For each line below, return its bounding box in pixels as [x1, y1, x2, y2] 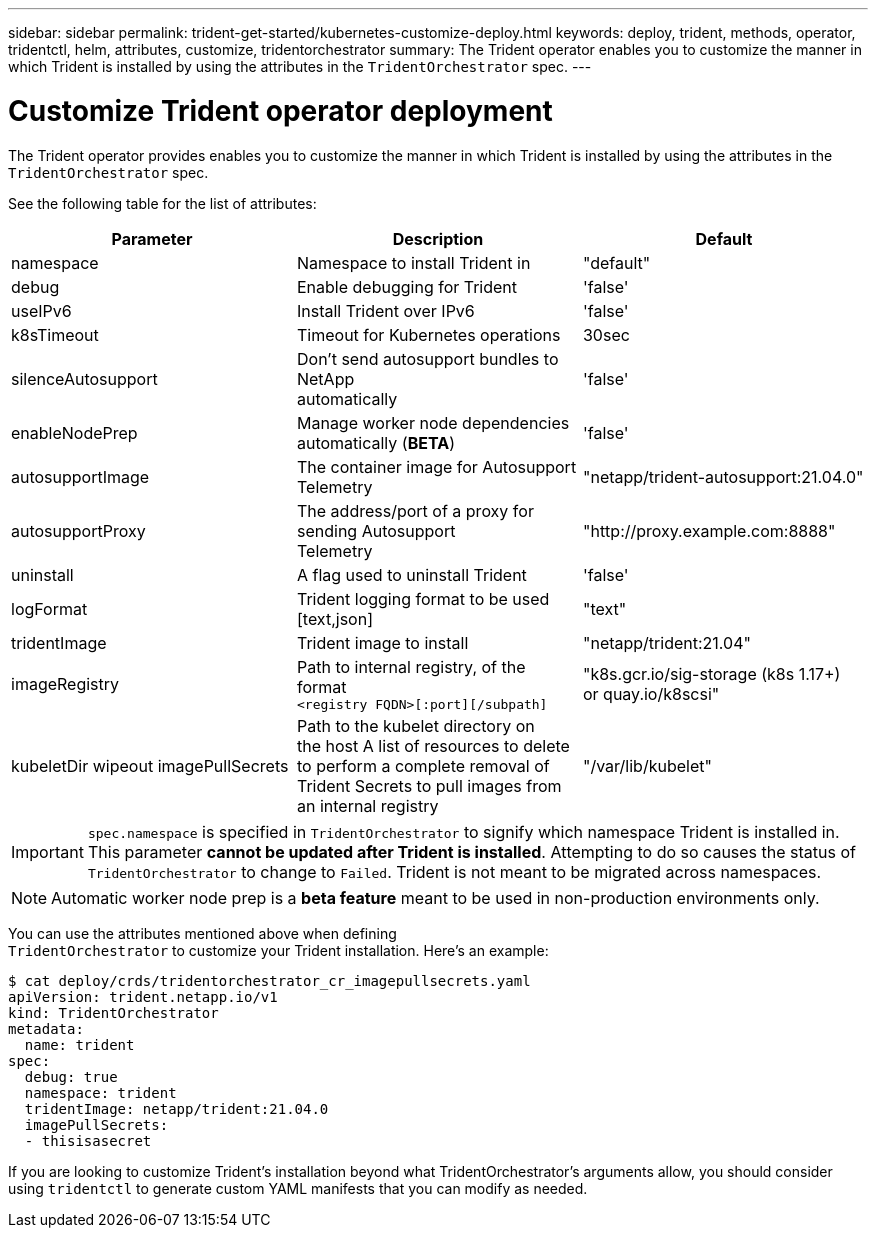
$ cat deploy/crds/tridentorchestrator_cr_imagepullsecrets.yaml [8, 972, 531, 989]
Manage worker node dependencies [296, 412, 570, 433]
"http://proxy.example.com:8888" [582, 520, 836, 541]
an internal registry [296, 795, 439, 816]
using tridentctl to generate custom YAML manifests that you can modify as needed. [8, 1179, 588, 1197]
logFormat [11, 598, 88, 619]
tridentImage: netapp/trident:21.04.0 [24, 1100, 329, 1117]
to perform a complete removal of [296, 755, 550, 776]
